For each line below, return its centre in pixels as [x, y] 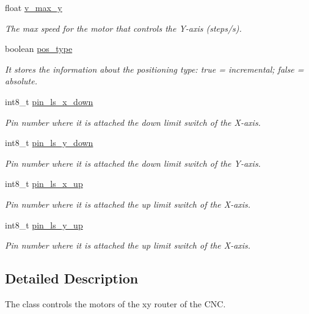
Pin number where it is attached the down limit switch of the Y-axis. [133, 163]
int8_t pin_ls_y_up [44, 225]
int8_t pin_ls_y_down [49, 143]
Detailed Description [72, 278]
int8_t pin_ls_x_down [49, 101]
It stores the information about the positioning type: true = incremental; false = [154, 69]
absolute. [21, 81]
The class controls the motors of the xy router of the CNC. [115, 303]
